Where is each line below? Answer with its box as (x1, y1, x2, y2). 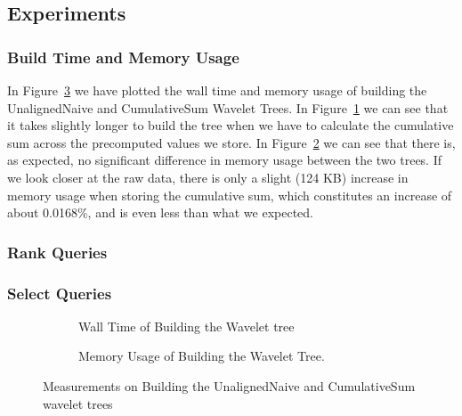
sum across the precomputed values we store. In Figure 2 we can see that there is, (7, 133, 456, 151)
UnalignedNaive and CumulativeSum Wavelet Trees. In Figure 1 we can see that (7, 98, 449, 117)
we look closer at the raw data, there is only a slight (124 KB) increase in (7, 167, 409, 186)
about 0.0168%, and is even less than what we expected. (7, 203, 313, 222)
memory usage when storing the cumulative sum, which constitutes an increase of (7, 185, 452, 204)
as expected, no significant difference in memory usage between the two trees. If (7, 151, 442, 169)
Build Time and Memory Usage (7, 45, 239, 68)
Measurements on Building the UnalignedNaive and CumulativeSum (43, 377, 416, 395)
